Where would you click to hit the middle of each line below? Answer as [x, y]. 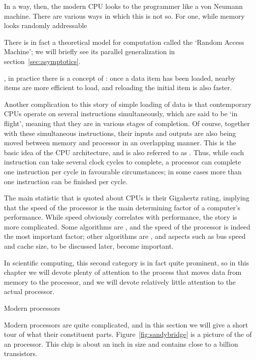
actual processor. [29, 291]
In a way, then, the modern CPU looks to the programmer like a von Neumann [123, 6]
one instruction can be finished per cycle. [66, 181]
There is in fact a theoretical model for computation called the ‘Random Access [124, 42]
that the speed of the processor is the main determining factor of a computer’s [122, 207]
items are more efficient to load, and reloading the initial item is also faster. [118, 87]
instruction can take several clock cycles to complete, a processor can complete [123, 162]
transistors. [21, 353]
